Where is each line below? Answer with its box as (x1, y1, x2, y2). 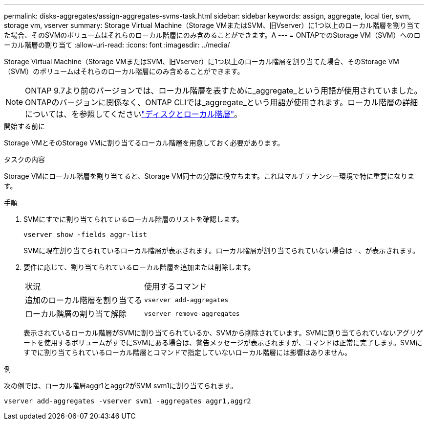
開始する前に (4, 122, 45, 130)
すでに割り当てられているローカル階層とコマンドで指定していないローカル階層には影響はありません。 (23, 348, 351, 356)
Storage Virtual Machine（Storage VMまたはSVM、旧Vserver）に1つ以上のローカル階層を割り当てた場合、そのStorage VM (4, 57, 399, 66)
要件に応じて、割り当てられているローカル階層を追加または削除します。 (23, 263, 255, 271)
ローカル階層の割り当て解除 (25, 309, 127, 319)
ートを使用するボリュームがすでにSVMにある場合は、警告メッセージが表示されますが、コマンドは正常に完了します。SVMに (23, 338, 423, 347)
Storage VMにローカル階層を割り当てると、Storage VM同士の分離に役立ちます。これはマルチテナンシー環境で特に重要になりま (4, 172, 414, 180)
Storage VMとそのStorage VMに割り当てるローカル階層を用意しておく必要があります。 (4, 139, 284, 147)
